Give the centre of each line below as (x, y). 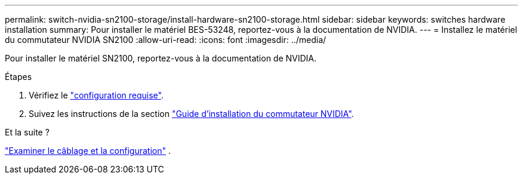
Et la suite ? (27, 132)
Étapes (19, 77)
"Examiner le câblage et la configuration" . (88, 151)
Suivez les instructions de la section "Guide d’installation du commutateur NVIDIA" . (191, 114)
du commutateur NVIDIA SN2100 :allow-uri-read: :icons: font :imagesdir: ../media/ (166, 40)
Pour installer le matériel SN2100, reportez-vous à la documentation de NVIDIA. (161, 58)
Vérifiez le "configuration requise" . (96, 95)
